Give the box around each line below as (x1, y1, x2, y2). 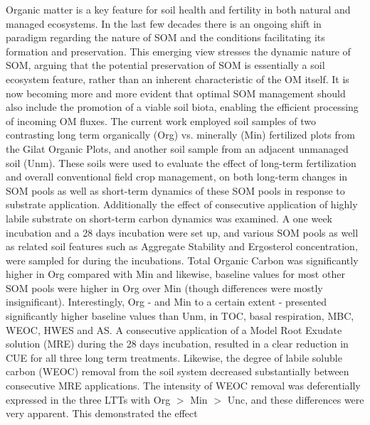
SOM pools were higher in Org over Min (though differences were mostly (6, 280, 323, 295)
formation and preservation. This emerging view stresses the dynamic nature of (6, 43, 351, 58)
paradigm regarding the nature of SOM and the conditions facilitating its (6, 30, 325, 45)
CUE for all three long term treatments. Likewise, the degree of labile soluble (6, 350, 342, 365)
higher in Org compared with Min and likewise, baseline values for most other (6, 267, 345, 281)
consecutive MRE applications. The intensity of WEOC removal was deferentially (6, 378, 361, 393)
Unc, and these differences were (227, 392, 364, 407)
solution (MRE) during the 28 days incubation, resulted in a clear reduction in (6, 336, 349, 351)
